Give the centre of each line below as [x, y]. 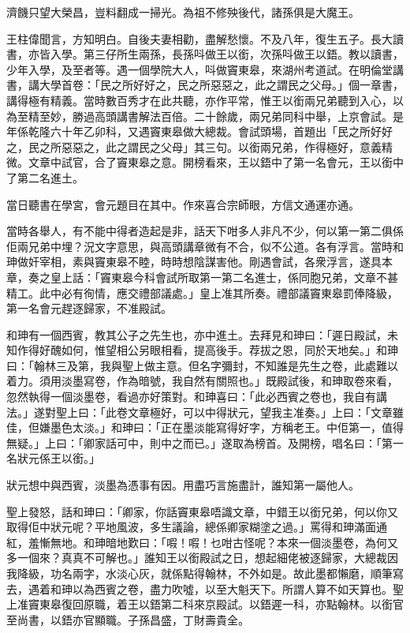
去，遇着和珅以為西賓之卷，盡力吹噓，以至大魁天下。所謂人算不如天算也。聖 [205, 588]
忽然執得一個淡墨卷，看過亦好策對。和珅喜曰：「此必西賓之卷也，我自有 [191, 397]
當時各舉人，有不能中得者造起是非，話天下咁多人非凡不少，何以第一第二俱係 [205, 231]
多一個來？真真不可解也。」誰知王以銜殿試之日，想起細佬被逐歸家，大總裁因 [202, 558]
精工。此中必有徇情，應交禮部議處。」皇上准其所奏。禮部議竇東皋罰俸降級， [202, 292]
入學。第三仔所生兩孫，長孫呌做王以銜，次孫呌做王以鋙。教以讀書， [227, 54]
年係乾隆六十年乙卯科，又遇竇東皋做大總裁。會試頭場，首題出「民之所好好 [199, 131]
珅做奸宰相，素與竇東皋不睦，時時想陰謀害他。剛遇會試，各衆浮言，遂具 [194, 262]
